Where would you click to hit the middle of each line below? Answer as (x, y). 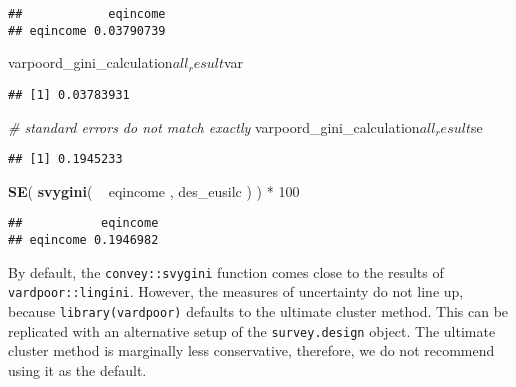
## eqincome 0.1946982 (83, 240)
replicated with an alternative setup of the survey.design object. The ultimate (252, 330)
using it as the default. (77, 369)
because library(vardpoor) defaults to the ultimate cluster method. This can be (258, 311)
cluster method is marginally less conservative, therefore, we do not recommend (251, 350)
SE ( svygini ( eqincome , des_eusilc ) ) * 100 (154, 190)
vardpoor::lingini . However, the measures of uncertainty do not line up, (236, 291)
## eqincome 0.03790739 (87, 30)
